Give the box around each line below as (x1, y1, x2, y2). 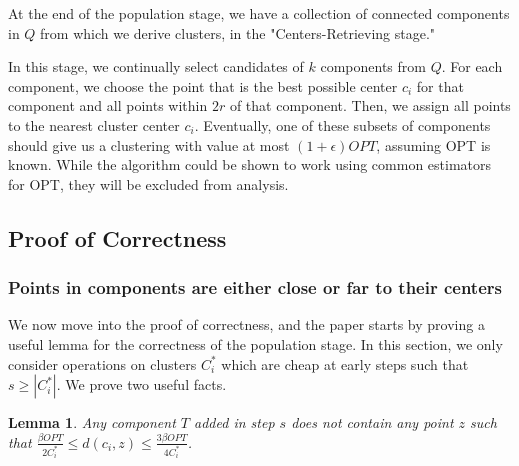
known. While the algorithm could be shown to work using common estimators (8, 154, 492, 175)
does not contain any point (291, 412, 454, 433)
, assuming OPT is (376, 134, 491, 155)
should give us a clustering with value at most (8, 134, 290, 155)
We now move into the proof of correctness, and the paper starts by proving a (8, 314, 485, 335)
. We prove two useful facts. (56, 374, 227, 395)
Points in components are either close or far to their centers (8, 275, 502, 300)
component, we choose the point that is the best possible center (8, 75, 398, 96)
